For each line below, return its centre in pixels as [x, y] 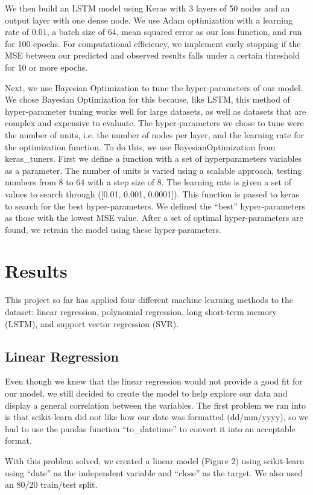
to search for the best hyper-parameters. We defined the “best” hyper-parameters [155, 206]
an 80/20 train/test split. [51, 484]
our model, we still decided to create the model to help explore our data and [146, 393]
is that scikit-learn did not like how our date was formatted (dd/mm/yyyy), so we [157, 417]
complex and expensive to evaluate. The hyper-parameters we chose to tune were [154, 123]
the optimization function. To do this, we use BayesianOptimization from [140, 146]
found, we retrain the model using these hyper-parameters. [113, 229]
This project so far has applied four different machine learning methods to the [149, 300]
